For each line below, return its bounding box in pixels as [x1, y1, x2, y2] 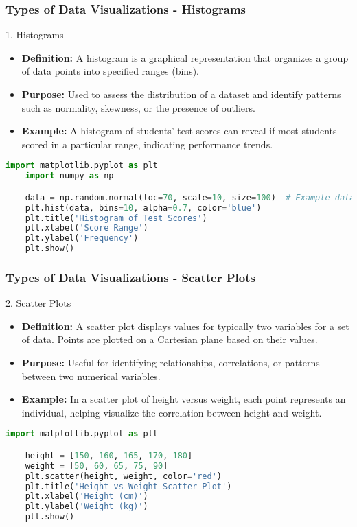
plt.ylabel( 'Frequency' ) [25, 233, 139, 244]
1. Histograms [5, 27, 64, 42]
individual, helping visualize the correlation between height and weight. [21, 405, 322, 419]
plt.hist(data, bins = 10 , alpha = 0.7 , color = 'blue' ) [25, 202, 262, 213]
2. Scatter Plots [5, 296, 71, 310]
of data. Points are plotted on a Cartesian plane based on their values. [21, 332, 318, 347]
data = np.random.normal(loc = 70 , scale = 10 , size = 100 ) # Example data [25, 192, 355, 202]
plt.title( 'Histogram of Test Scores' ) [25, 213, 207, 223]
